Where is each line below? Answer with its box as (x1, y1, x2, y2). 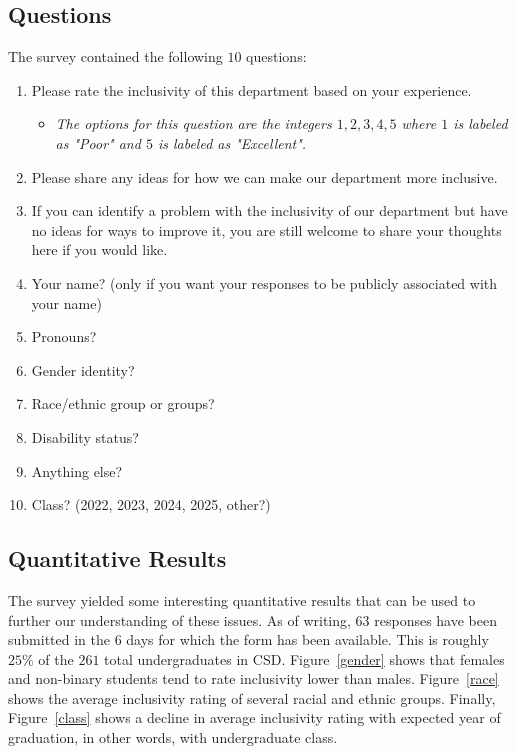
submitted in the (8, 629, 110, 650)
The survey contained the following (8, 46, 223, 67)
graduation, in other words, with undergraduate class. (8, 727, 338, 748)
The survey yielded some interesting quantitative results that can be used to (8, 589, 476, 610)
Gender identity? (31, 359, 135, 380)
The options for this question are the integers (55, 113, 332, 134)
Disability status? (31, 426, 139, 447)
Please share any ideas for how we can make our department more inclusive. (31, 166, 498, 187)
